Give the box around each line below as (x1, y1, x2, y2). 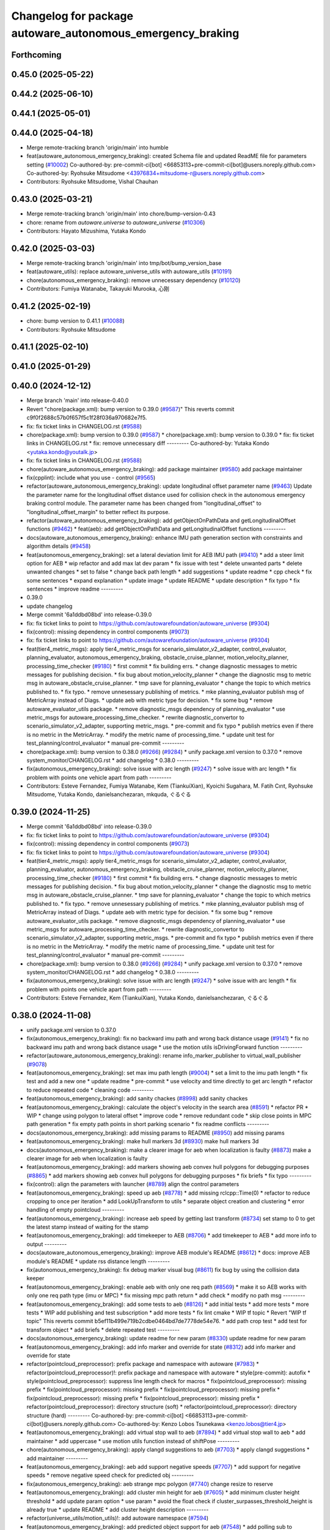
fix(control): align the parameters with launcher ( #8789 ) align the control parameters (26, 1181, 240, 1188)
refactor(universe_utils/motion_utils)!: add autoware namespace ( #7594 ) (26, 1515, 209, 1522)
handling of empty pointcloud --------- (26, 1206, 125, 1214)
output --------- (26, 1240, 67, 1248)
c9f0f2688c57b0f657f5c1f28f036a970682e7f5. (26, 414, 147, 422)
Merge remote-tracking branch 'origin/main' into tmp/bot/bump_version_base (26, 259, 222, 267)
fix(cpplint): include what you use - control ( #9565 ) (26, 474, 156, 481)
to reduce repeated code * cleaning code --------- (26, 1086, 155, 1094)
